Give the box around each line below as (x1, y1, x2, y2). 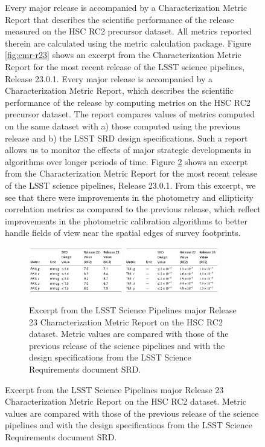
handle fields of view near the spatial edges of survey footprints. (5, 226, 241, 239)
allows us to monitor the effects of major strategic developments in (5, 143, 252, 156)
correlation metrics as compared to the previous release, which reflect (5, 203, 261, 215)
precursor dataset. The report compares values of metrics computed (5, 108, 255, 120)
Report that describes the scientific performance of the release (5, 13, 234, 25)
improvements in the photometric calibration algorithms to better (5, 214, 248, 227)
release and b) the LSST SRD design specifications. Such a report (5, 131, 248, 144)
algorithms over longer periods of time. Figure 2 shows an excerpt (5, 155, 248, 168)
